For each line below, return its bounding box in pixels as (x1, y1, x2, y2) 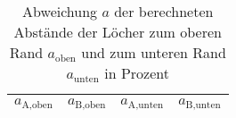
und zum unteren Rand (81, 42, 226, 63)
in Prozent (104, 63, 169, 83)
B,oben (75, 99, 106, 110)
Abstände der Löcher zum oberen (13, 21, 222, 42)
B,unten (185, 99, 221, 110)
